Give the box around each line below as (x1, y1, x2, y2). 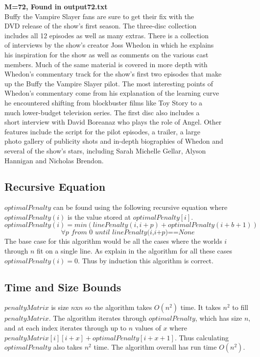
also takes (53, 342, 83, 352)
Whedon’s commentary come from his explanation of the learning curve (4, 88, 219, 98)
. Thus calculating (174, 332, 229, 342)
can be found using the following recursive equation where (53, 202, 228, 212)
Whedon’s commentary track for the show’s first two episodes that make (4, 69, 222, 79)
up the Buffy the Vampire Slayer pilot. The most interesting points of (4, 78, 213, 88)
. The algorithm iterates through (48, 313, 147, 323)
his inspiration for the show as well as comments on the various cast (4, 49, 209, 59)
